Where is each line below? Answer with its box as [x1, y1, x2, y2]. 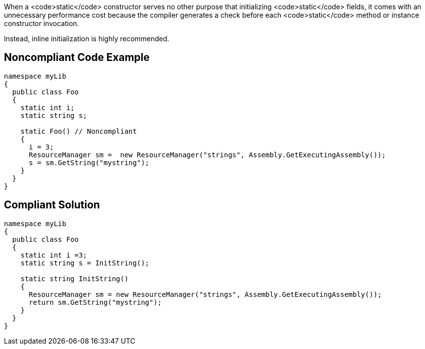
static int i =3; [20, 251, 87, 259]
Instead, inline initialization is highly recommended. [4, 34, 169, 43]
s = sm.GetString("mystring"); [29, 158, 150, 167]
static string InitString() [20, 274, 129, 283]
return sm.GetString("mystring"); [29, 298, 162, 306]
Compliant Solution [4, 199, 100, 211]
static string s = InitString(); [20, 259, 150, 267]
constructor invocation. [4, 19, 79, 28]
